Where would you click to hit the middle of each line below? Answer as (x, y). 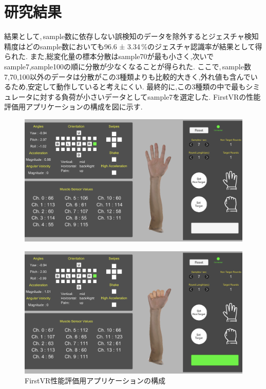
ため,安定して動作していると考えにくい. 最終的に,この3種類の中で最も (128, 87)
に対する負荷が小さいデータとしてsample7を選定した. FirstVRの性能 (147, 96)
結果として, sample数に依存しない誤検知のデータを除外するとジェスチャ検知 (131, 36)
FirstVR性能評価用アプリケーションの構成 (95, 381)
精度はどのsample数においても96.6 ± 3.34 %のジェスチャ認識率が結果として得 (133, 46)
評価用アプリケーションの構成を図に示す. (73, 107)
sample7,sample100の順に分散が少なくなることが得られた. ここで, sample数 (128, 66)
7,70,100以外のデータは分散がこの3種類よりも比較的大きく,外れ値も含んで (127, 76)
